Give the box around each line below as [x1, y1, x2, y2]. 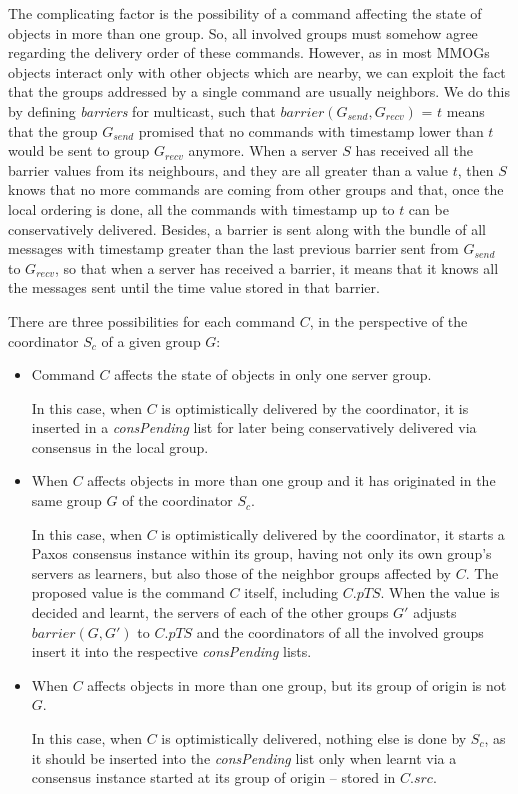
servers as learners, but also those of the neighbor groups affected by [31, 562, 451, 583]
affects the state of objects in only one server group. [114, 364, 432, 385]
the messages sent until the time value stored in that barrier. [8, 277, 380, 298]
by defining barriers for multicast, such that [8, 100, 276, 121]
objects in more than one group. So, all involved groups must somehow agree [8, 22, 478, 43]
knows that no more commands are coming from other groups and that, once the [8, 179, 504, 200]
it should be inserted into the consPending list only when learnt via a [31, 747, 457, 768]
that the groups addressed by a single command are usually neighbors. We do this [8, 81, 510, 102]
